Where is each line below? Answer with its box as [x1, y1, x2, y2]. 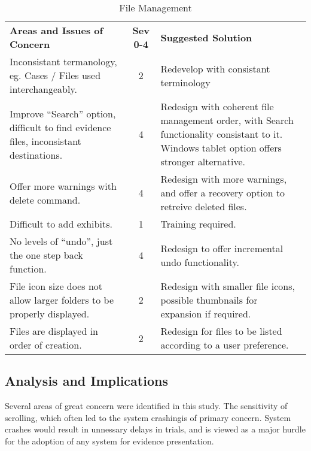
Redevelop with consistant [160, 61, 270, 75]
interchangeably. [10, 82, 77, 96]
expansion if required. [160, 307, 251, 320]
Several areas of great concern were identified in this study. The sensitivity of [5, 399, 288, 412]
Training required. [160, 217, 236, 231]
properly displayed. [10, 307, 90, 320]
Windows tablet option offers [160, 141, 282, 155]
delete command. [10, 192, 81, 207]
